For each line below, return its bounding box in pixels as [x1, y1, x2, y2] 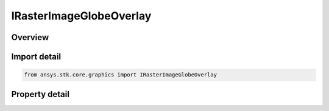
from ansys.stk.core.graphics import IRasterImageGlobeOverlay [24, 72, 218, 78]
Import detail [11, 52, 61, 62]
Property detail [11, 89, 70, 99]
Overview [11, 32, 49, 42]
